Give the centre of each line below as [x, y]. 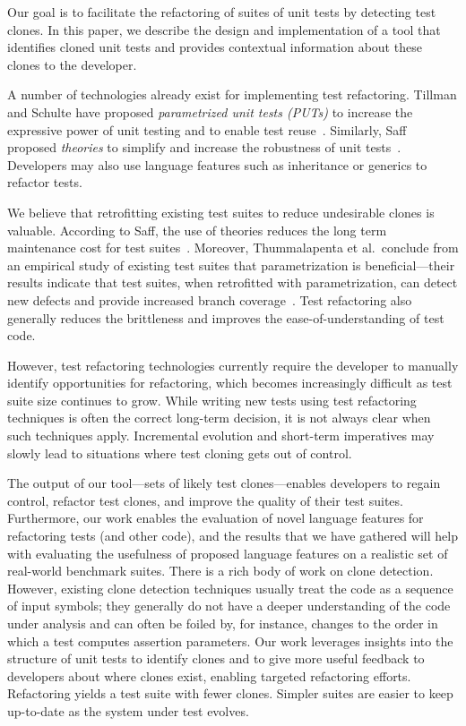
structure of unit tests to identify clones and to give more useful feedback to [216, 658]
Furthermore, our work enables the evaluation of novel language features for [216, 518]
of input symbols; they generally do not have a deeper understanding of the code [229, 606]
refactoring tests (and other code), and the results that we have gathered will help [233, 536]
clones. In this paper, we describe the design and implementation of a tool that [224, 29]
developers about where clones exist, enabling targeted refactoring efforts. [209, 675]
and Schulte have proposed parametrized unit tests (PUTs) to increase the [210, 111]
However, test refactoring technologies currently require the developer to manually [233, 365]
